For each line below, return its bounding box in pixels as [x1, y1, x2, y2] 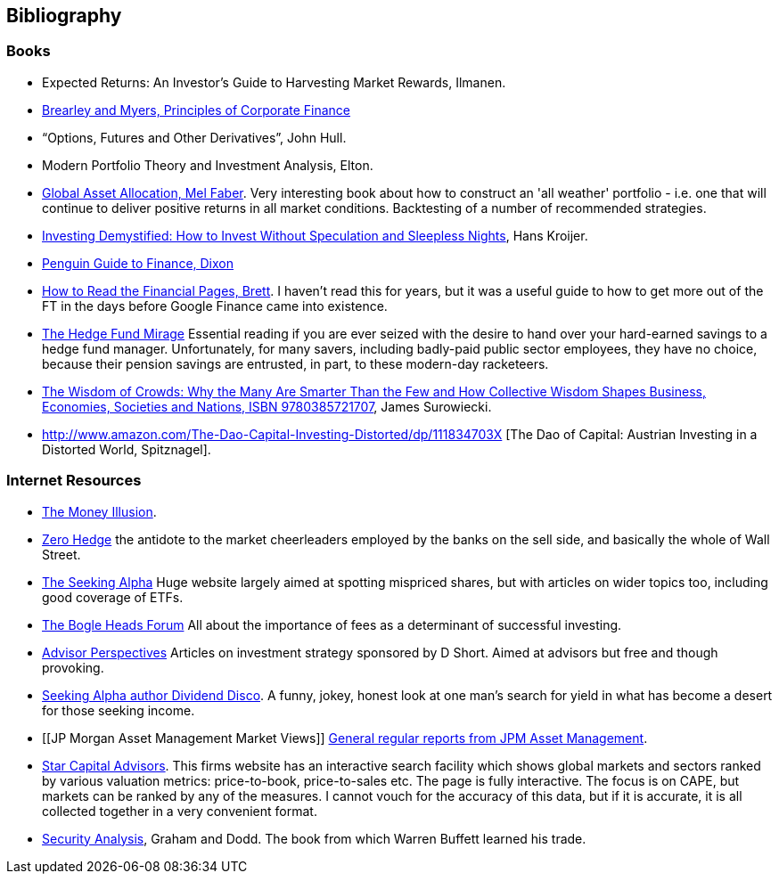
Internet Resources [6, 471, 142, 490]
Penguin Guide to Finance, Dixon [42, 255, 234, 271]
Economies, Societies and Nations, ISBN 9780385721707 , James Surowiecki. [42, 398, 492, 414]
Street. [42, 546, 81, 562]
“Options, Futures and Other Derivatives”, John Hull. [42, 129, 347, 145]
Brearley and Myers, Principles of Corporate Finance [42, 102, 351, 118]
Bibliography [6, 4, 122, 27]
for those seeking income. [42, 702, 195, 718]
